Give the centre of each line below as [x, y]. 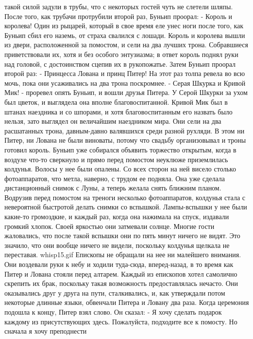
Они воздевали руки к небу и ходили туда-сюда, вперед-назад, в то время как [119, 264]
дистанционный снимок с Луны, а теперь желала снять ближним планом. [113, 188]
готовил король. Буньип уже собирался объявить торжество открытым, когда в [120, 149]
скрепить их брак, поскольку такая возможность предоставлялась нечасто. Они [121, 283]
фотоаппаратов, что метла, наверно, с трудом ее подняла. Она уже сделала [115, 178]
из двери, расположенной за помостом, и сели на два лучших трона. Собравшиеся [126, 45]
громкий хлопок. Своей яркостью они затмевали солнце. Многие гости [110, 226]
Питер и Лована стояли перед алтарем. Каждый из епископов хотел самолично [121, 273]
